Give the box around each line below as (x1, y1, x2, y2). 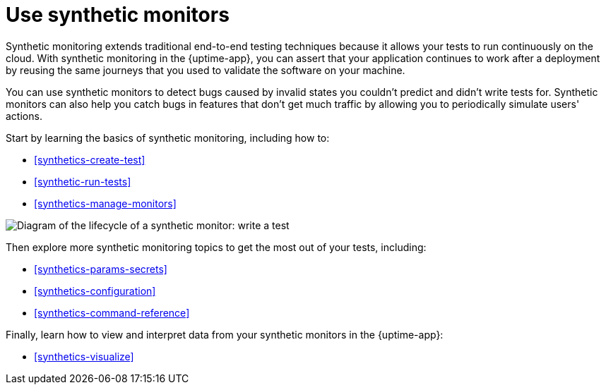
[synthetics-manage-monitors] (34, 197, 177, 209)
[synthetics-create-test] (34, 153, 145, 166)
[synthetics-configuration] (34, 284, 156, 297)
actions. (6, 109, 42, 122)
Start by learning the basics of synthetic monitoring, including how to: (6, 131, 330, 144)
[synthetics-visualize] (34, 350, 134, 362)
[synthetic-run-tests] (34, 175, 131, 188)
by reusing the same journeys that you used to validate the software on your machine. (6, 63, 405, 76)
